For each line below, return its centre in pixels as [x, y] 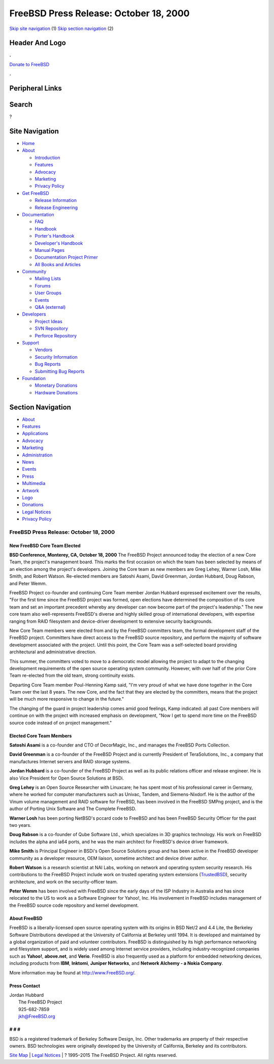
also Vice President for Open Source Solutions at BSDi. [67, 778]
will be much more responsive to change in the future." [67, 699]
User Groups [48, 293]
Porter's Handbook [55, 236]
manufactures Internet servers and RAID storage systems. [70, 761]
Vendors [44, 350]
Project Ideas [49, 321]
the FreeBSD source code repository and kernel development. [74, 905]
